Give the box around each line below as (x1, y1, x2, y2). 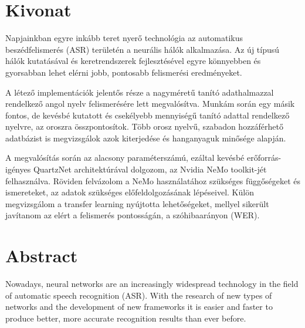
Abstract (5, 244, 78, 268)
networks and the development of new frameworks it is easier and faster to (5, 300, 273, 313)
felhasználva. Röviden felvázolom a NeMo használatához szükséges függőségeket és (5, 174, 301, 187)
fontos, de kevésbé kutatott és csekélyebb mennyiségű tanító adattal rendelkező (5, 109, 290, 121)
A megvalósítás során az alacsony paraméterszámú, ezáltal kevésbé (5, 151, 245, 164)
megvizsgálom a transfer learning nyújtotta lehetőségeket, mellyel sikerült (5, 197, 269, 209)
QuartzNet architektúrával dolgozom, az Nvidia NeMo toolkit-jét (33, 163, 267, 175)
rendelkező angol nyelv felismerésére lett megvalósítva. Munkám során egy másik (5, 97, 295, 110)
